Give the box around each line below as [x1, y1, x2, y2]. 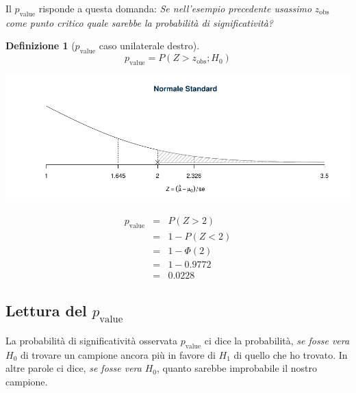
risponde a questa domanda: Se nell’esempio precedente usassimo [38, 1, 312, 15]
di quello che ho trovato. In [233, 347, 348, 362]
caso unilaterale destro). [99, 38, 200, 53]
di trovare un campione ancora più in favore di [20, 347, 216, 362]
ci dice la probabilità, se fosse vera [204, 333, 350, 348]
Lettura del [5, 300, 87, 321]
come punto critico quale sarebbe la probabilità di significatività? [5, 15, 273, 29]
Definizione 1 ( [5, 38, 75, 53]
